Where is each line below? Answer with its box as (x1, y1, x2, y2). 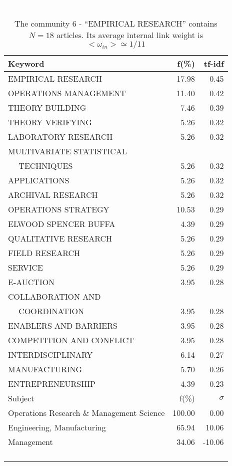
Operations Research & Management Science (8, 406, 165, 418)
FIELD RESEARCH (8, 247, 80, 259)
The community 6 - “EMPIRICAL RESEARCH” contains (14, 17, 217, 29)
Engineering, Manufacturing (8, 421, 106, 433)
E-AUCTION (8, 276, 55, 288)
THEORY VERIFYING (8, 116, 92, 128)
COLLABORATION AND (8, 290, 101, 302)
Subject (8, 392, 34, 404)
